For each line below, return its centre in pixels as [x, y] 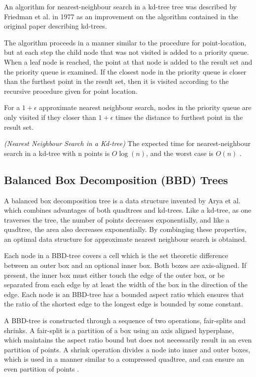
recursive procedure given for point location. [71, 91]
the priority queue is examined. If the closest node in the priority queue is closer [125, 71]
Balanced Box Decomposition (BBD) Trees [116, 179]
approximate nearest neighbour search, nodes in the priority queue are [145, 107]
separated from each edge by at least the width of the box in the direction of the [126, 284]
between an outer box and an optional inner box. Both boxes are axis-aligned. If [125, 265]
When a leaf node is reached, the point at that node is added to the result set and [128, 61]
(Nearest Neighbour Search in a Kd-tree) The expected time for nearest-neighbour [128, 143]
